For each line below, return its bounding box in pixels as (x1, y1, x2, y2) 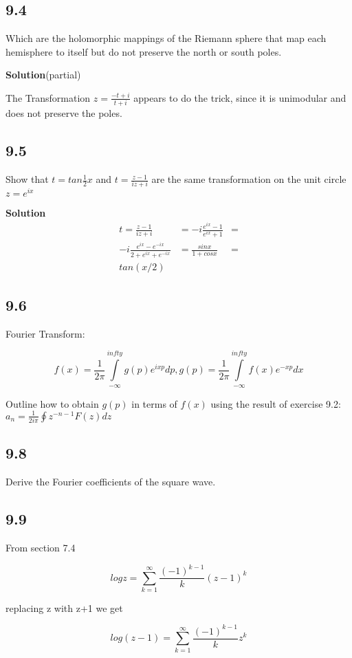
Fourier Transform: (5, 326, 85, 340)
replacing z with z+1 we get (5, 600, 123, 615)
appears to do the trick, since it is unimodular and (133, 90, 346, 105)
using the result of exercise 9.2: (210, 396, 341, 410)
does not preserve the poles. (5, 106, 122, 120)
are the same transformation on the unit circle (151, 172, 346, 186)
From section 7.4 (5, 540, 76, 554)
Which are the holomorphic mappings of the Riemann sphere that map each (5, 31, 327, 45)
